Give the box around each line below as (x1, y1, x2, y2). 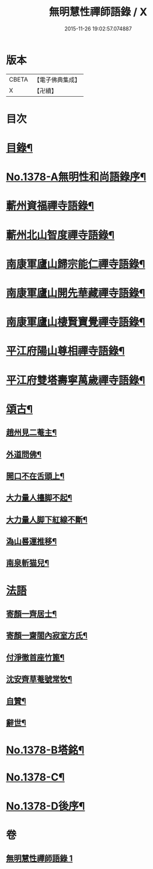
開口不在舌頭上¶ (6, 471, 65, 481)
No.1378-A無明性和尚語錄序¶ (6, 171, 147, 184)
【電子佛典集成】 (33, 76, 81, 84)
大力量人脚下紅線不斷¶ (6, 514, 88, 525)
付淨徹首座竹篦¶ (6, 652, 65, 663)
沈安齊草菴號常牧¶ (6, 674, 72, 684)
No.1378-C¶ (6, 770, 65, 784)
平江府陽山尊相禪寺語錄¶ (6, 344, 125, 358)
